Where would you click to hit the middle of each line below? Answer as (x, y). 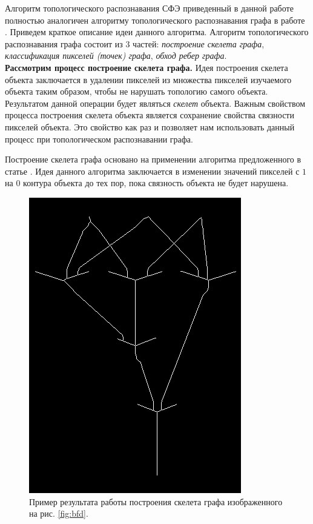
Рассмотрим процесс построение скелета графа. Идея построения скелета (147, 67)
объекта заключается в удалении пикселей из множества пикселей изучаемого (148, 79)
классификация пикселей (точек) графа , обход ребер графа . (116, 55)
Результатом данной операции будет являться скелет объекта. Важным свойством (155, 103)
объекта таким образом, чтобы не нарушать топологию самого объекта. (137, 91)
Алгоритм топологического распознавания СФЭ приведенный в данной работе (149, 8)
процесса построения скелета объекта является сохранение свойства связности (150, 115)
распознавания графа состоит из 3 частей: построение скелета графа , (135, 43)
